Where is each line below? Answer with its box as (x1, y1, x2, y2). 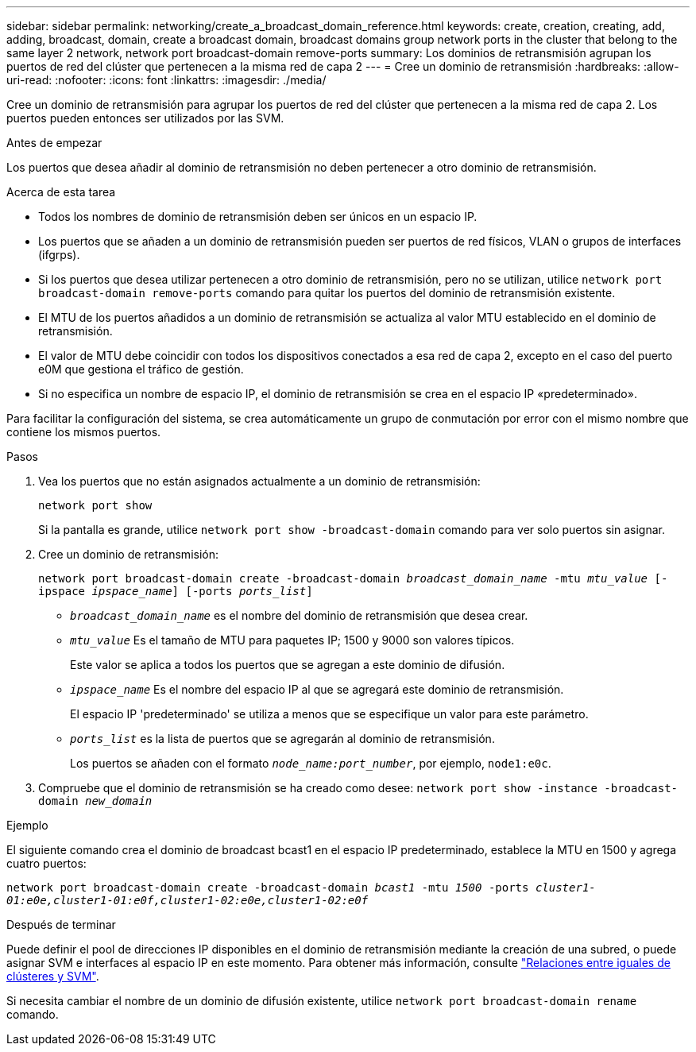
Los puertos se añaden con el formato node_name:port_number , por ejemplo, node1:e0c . (70, 756, 551, 770)
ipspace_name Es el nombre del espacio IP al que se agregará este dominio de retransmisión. (70, 683, 564, 696)
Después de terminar (6, 918, 116, 931)
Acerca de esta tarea (6, 185, 116, 199)
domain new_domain (38, 795, 153, 807)
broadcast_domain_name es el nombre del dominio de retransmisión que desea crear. (70, 609, 528, 622)
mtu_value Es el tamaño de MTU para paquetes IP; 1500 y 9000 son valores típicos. (70, 633, 515, 647)
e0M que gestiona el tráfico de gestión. (38, 362, 244, 376)
